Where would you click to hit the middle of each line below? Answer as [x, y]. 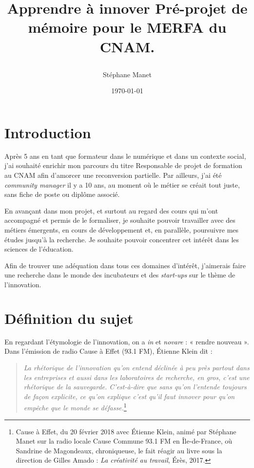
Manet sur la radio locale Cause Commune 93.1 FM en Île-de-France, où [124, 441]
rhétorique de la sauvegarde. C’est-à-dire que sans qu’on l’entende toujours [135, 387]
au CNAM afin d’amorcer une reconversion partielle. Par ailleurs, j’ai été [113, 175]
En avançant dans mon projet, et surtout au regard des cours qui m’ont [111, 210]
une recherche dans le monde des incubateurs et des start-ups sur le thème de [120, 275]
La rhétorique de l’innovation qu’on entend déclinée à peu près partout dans [137, 367]
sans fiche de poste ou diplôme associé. [62, 194]
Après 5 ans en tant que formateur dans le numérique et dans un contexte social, [125, 156]
